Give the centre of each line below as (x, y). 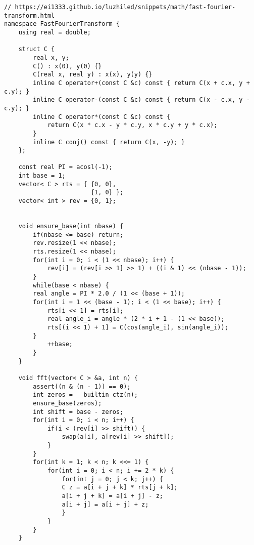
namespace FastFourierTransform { (62, 24)
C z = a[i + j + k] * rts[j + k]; (120, 488)
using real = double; (55, 32)
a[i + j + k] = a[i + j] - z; (112, 496)
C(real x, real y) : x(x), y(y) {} (93, 75)
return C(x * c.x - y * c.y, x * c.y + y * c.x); (132, 125)
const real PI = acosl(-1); (65, 167)
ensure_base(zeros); (67, 403)
